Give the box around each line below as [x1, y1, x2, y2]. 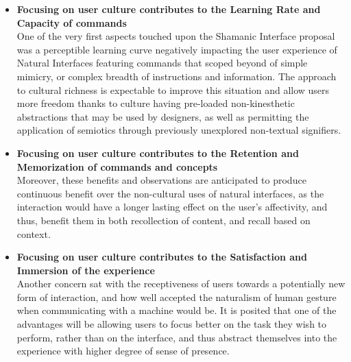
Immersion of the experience [16, 263, 155, 277]
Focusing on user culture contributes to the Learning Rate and [16, 2, 321, 16]
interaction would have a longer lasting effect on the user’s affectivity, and [16, 200, 328, 214]
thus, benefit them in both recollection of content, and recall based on [16, 213, 311, 227]
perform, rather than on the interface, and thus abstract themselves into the [16, 330, 337, 344]
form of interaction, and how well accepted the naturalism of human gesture [16, 289, 337, 304]
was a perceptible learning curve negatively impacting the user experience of [16, 42, 337, 56]
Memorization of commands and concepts [16, 159, 218, 173]
